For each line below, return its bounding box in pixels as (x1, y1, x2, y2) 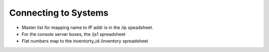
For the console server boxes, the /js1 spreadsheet (21, 31, 126, 37)
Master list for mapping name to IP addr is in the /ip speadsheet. (21, 25, 153, 30)
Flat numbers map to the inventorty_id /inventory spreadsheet (21, 38, 148, 44)
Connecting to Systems (9, 7, 109, 18)
